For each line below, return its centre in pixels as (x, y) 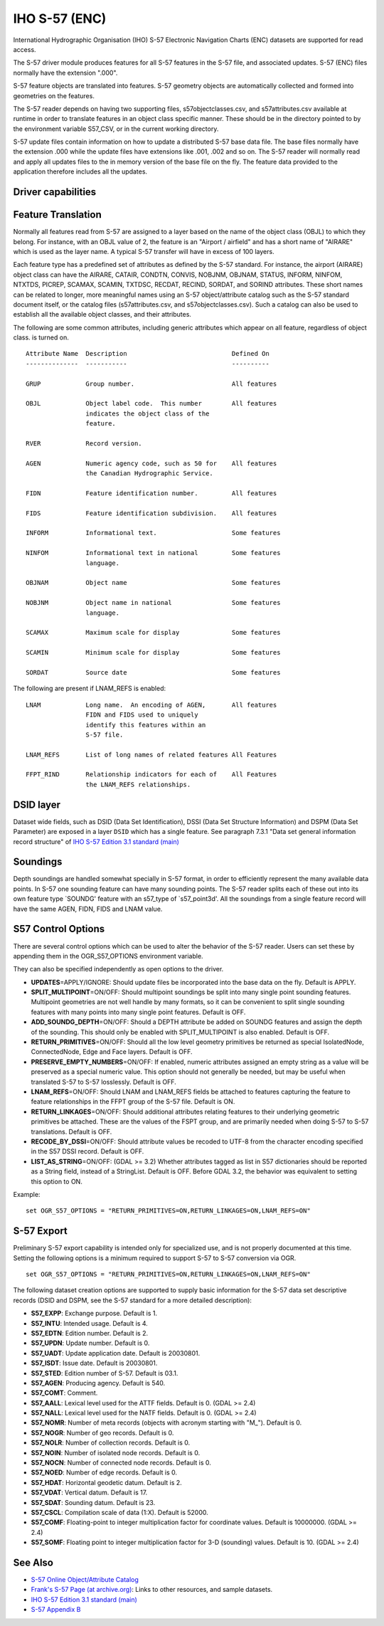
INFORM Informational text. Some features (153, 533)
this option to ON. (57, 1181)
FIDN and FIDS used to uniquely (142, 715)
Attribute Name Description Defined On (148, 354)
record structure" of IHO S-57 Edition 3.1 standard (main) (96, 841)
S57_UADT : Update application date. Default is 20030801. (116, 1353)
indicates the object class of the (148, 413)
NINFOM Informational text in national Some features (153, 553)
